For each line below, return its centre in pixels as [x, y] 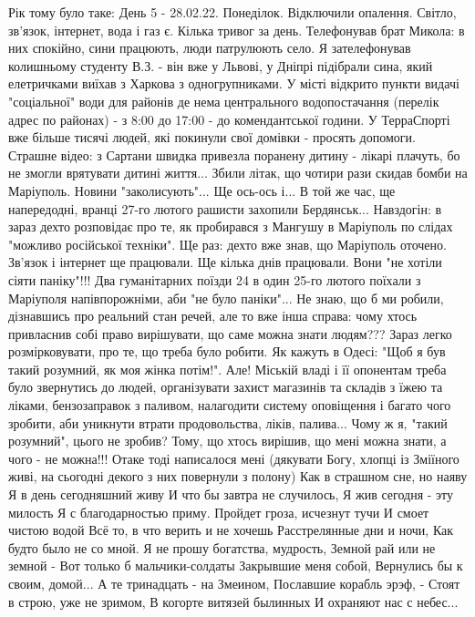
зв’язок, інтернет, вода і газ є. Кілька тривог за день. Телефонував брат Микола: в [237, 30]
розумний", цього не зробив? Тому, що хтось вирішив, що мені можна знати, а [227, 441]
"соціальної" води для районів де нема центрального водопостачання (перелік [224, 101]
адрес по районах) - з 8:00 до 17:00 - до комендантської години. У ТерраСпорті [229, 119]
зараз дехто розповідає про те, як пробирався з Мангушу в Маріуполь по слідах [231, 226]
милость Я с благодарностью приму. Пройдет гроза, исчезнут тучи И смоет [219, 512]
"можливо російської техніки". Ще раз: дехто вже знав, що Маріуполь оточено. [227, 244]
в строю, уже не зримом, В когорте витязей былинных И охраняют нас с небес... [233, 601]
